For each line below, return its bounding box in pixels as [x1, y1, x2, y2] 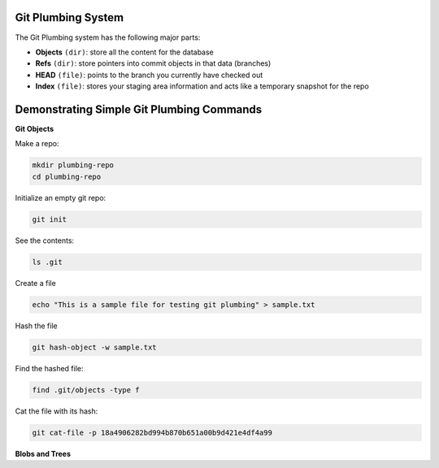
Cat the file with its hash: [15, 406, 98, 416]
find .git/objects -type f [32, 385, 140, 394]
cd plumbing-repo [32, 171, 102, 181]
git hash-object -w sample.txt [32, 342, 158, 352]
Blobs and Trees [15, 448, 72, 458]
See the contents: [15, 236, 75, 245]
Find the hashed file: [15, 363, 85, 373]
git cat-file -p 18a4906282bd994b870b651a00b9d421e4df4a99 [32, 427, 272, 437]
